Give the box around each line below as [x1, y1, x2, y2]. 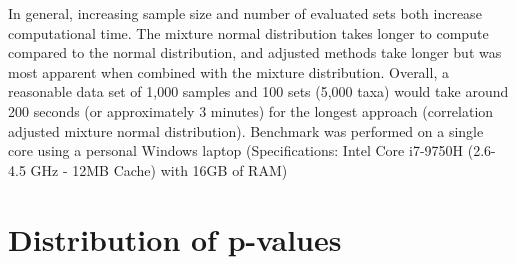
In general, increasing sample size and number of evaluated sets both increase [8, 3, 482, 23]
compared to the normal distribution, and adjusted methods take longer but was [8, 42, 502, 63]
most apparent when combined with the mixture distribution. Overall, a [8, 61, 449, 82]
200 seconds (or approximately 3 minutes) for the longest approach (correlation [8, 100, 494, 121]
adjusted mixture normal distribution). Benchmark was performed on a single [8, 120, 484, 141]
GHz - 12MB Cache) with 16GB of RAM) [30, 159, 288, 180]
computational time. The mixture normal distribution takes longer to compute [8, 22, 489, 43]
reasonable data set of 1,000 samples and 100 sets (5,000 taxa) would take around [8, 81, 509, 102]
